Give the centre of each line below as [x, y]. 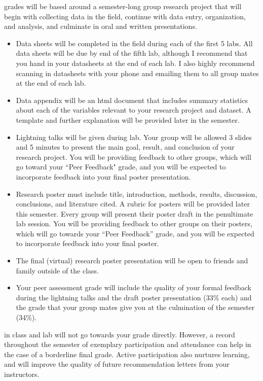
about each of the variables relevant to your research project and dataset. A [134, 110]
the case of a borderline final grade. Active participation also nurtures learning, [127, 354]
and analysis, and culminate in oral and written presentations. [101, 26]
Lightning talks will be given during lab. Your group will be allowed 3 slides [134, 137]
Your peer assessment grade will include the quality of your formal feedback [134, 287]
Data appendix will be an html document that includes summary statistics [132, 100]
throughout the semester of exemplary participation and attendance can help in [128, 344]
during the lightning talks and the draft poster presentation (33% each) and [134, 297]
